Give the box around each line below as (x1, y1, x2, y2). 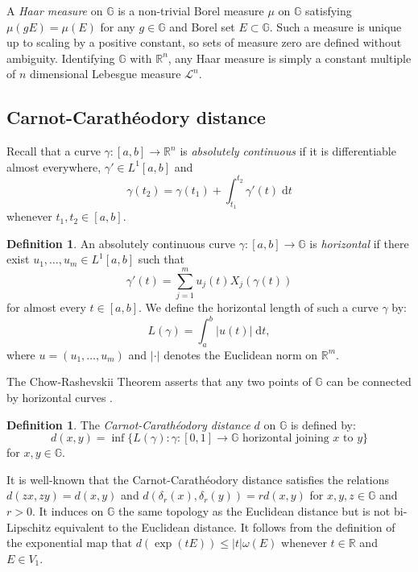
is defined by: (290, 416, 356, 433)
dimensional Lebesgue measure (30, 65, 181, 82)
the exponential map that (6, 534, 132, 551)
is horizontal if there (309, 234, 409, 251)
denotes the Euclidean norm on (163, 346, 318, 363)
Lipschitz (6, 518, 52, 535)
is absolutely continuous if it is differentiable (180, 143, 396, 160)
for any (100, 18, 135, 35)
